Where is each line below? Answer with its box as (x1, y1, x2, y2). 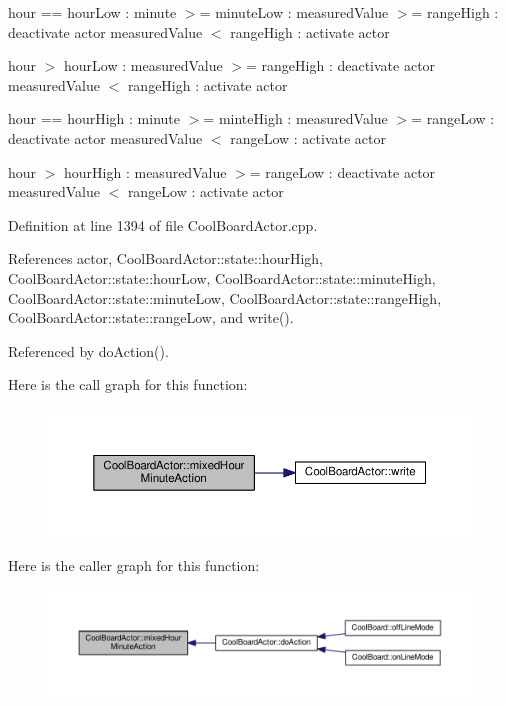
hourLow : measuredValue (64, 55, 223, 76)
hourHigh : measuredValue (64, 161, 227, 182)
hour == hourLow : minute (8, 2, 177, 22)
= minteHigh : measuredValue (203, 108, 388, 129)
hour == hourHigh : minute (8, 108, 181, 129)
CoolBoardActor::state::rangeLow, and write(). (8, 307, 294, 328)
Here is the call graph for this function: (8, 374, 248, 395)
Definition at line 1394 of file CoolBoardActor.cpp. (8, 214, 318, 235)
